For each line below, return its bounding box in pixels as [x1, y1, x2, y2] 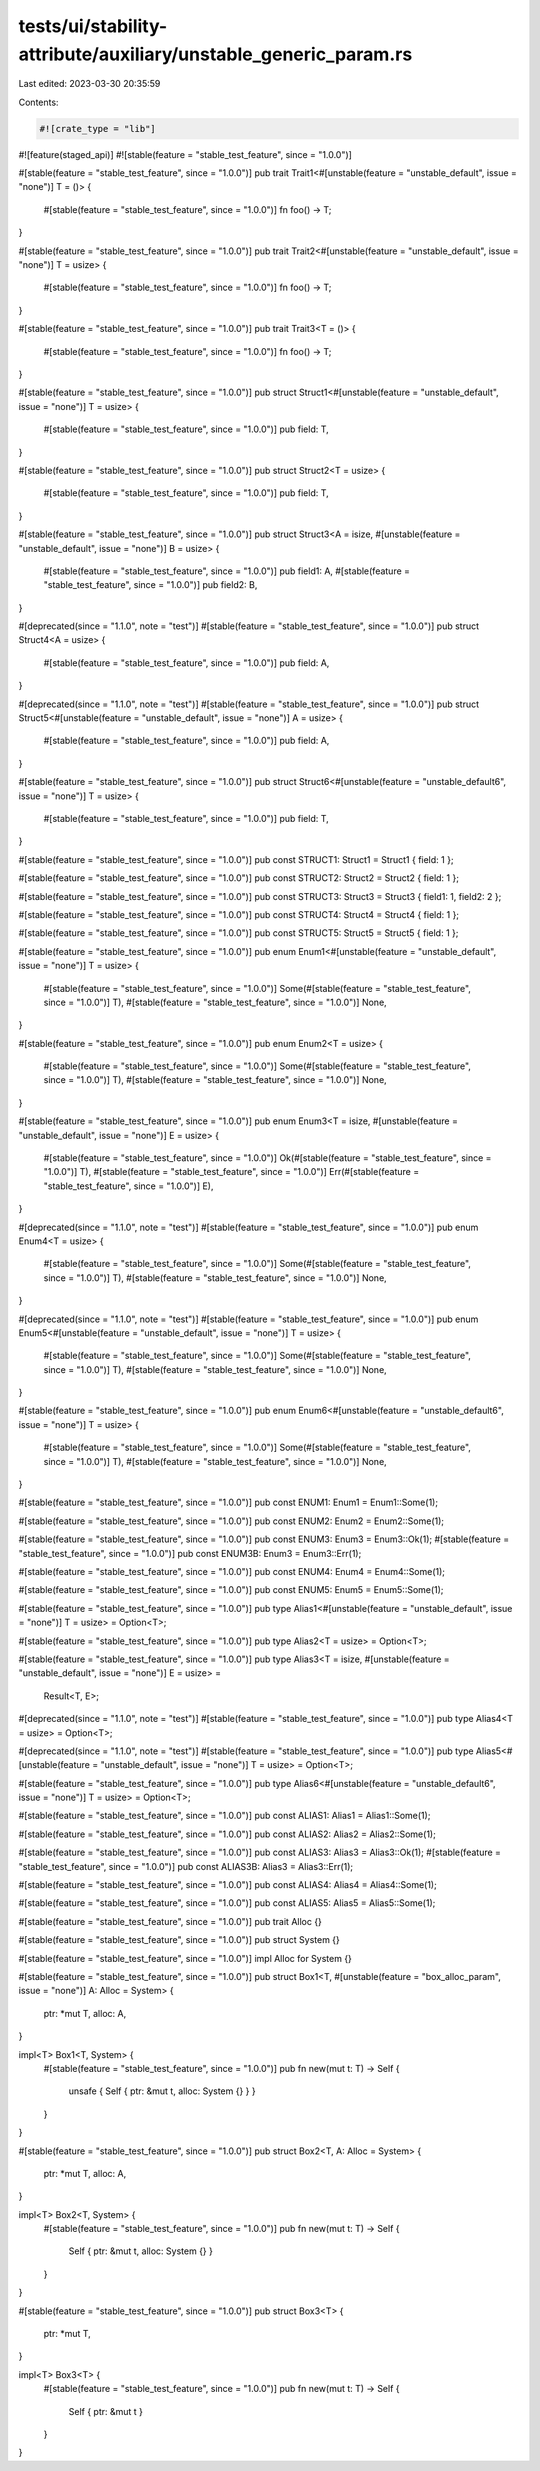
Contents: [18, 96, 59, 108]
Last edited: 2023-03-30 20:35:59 [18, 78, 161, 90]
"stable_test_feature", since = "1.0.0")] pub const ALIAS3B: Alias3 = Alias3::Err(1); [18, 1860, 354, 1872]
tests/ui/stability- [18, 15, 168, 37]
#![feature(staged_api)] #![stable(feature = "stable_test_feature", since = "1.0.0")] [18, 148, 352, 160]
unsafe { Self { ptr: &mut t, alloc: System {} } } [68, 2085, 256, 2097]
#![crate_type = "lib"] [39, 123, 157, 134]
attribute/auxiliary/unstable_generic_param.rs [18, 43, 413, 65]
